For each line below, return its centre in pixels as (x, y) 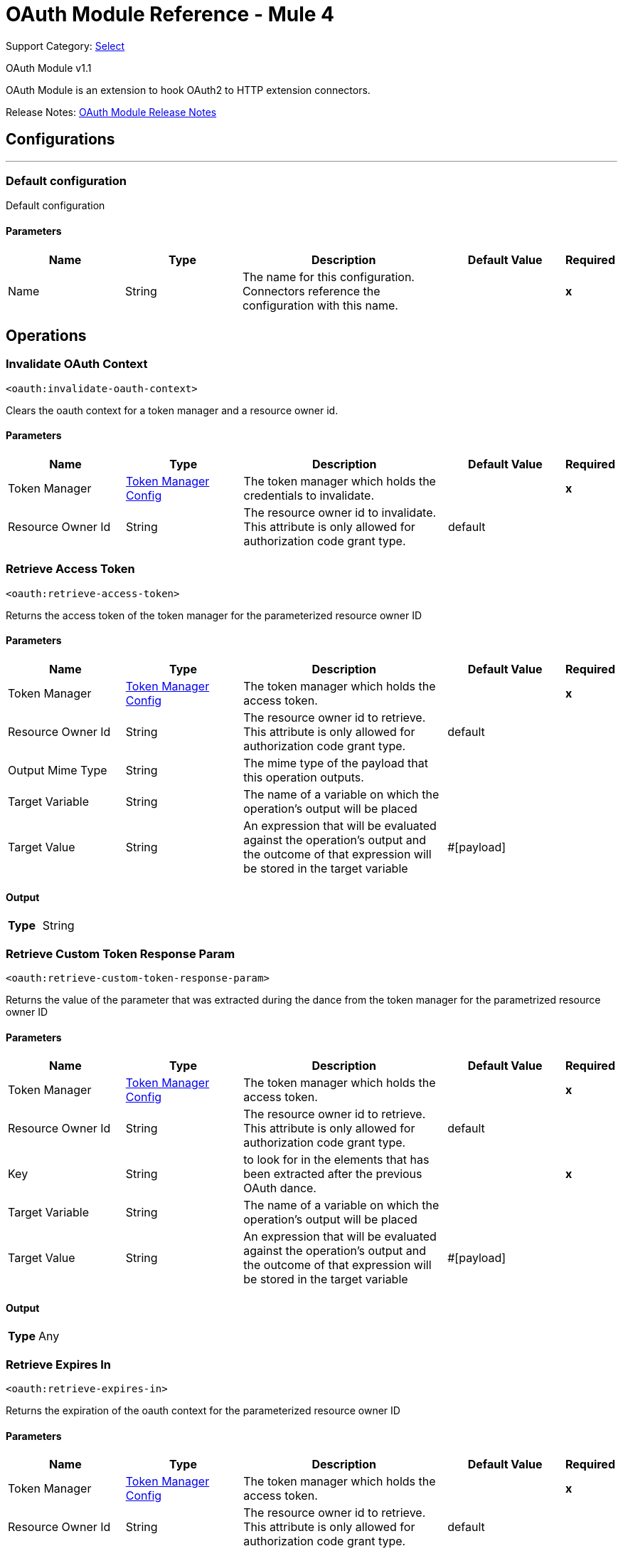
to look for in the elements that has (336, 1160)
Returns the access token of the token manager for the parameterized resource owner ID (214, 615)
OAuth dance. (280, 1188)
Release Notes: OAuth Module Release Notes (111, 112)
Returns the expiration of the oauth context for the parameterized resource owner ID (203, 1411)
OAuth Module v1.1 (49, 68)
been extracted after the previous (333, 1174)
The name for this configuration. (328, 277)
